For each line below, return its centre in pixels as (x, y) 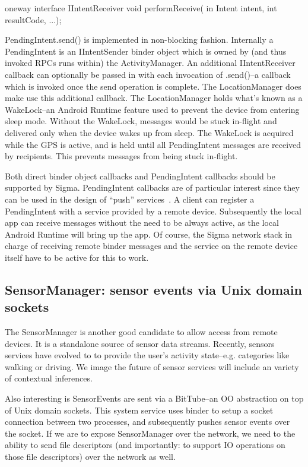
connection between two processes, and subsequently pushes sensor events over (147, 422)
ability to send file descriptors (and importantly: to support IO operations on (145, 445)
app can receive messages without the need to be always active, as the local (142, 223)
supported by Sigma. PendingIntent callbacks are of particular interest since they (152, 187)
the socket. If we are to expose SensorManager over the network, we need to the (150, 433)
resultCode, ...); (33, 19)
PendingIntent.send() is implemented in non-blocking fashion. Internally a (139, 40)
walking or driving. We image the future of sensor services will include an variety (152, 366)
